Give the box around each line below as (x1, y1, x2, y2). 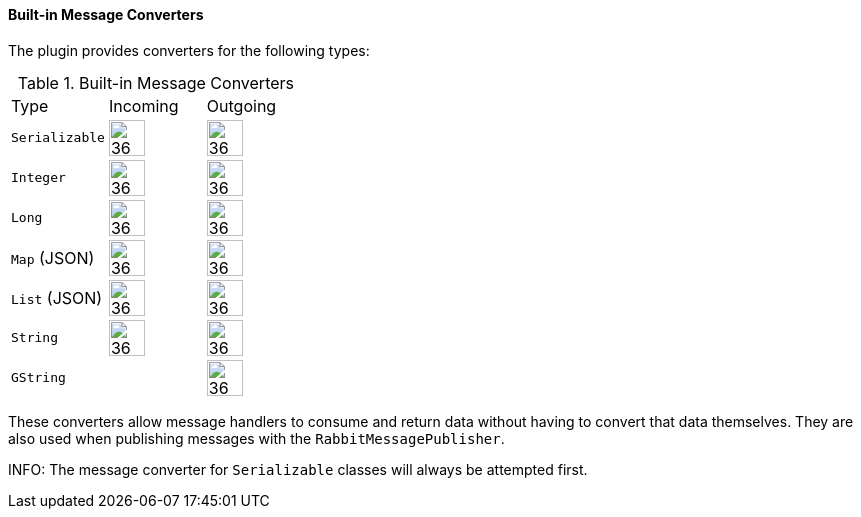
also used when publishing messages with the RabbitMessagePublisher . (8, 429, 505, 447)
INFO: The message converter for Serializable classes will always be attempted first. (8, 460, 588, 478)
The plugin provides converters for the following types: (8, 41, 370, 59)
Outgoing (206, 95, 277, 116)
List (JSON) (11, 287, 103, 308)
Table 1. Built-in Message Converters (17, 72, 294, 93)
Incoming (108, 95, 179, 116)
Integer (11, 170, 66, 186)
